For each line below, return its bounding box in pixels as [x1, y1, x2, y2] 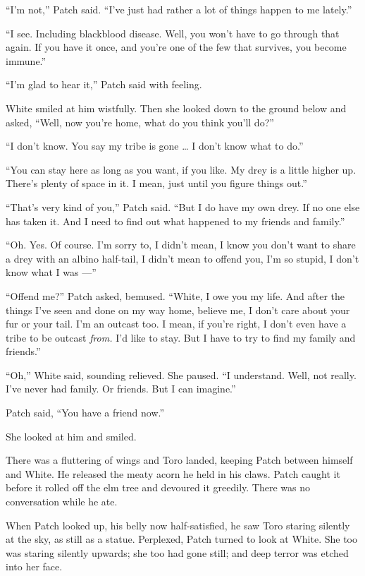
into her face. [6, 559, 63, 574]
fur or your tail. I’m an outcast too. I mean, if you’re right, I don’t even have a [6, 316, 347, 331]
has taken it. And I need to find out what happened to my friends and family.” [6, 213, 345, 228]
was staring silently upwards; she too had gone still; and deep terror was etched [6, 545, 349, 560]
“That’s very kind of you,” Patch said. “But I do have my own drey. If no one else [6, 199, 360, 214]
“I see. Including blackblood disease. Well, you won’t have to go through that [6, 25, 340, 40]
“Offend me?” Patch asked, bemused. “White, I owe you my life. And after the [6, 288, 345, 303]
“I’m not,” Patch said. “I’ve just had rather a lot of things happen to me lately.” [6, 2, 352, 16]
